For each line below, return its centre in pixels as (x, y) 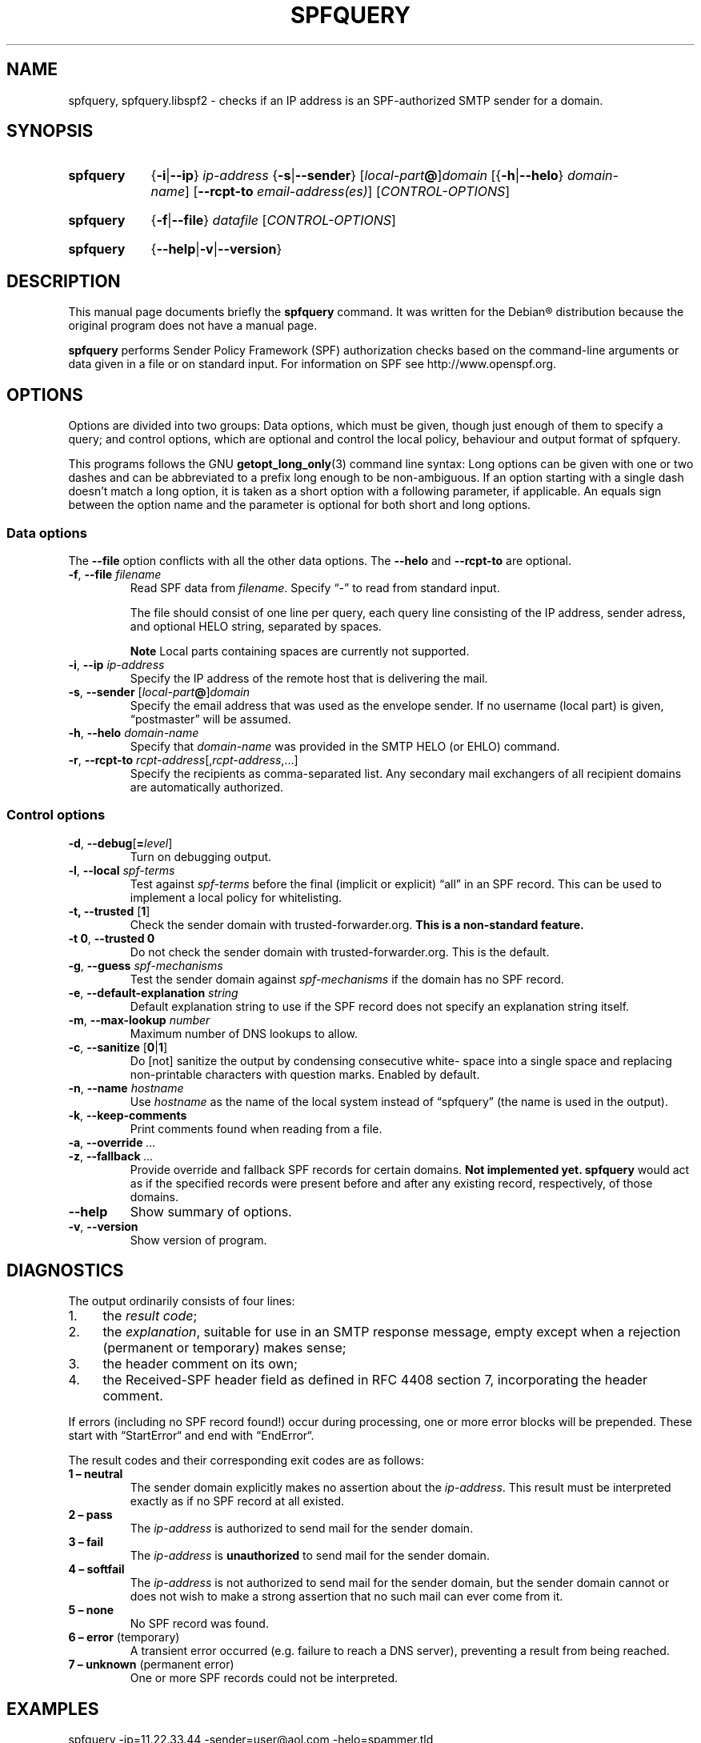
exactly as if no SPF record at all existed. (237, 1501)
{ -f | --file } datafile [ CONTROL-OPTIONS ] (273, 220)
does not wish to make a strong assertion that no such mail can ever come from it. (346, 1597)
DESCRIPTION (64, 281)
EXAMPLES (53, 1709)
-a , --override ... (112, 1142)
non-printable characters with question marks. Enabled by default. (305, 1074)
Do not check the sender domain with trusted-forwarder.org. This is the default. (340, 952)
